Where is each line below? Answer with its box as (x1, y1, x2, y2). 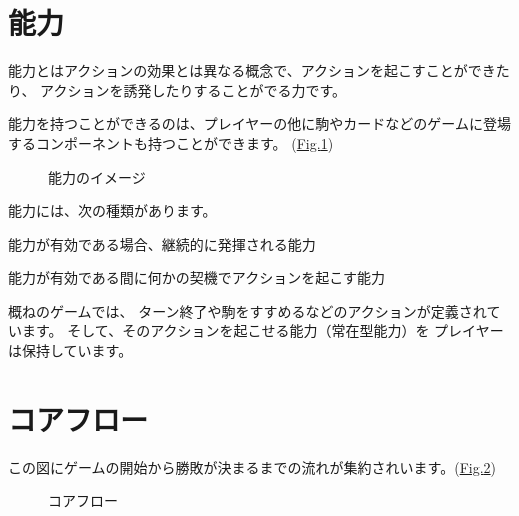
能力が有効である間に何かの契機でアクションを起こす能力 (8, 267, 385, 288)
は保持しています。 (8, 340, 133, 361)
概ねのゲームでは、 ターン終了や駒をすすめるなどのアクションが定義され (8, 300, 487, 321)
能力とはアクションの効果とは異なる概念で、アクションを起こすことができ (8, 60, 496, 81)
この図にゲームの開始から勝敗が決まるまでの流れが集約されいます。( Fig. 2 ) (8, 456, 497, 477)
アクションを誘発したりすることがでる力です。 (40, 79, 347, 100)
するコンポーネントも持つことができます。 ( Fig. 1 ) (8, 132, 334, 153)
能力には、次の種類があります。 (8, 200, 217, 221)
